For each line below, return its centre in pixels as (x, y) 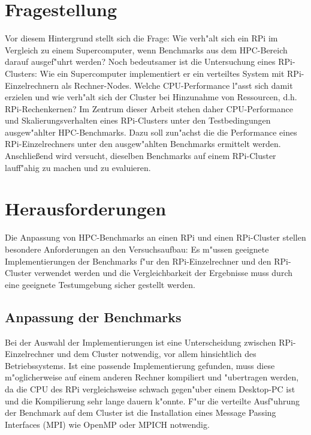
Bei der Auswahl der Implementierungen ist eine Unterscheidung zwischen (141, 342)
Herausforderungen (86, 208)
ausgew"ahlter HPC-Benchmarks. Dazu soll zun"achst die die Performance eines (151, 132)
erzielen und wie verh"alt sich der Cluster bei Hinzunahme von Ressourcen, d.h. (151, 97)
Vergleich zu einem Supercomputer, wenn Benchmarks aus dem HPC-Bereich (146, 49)
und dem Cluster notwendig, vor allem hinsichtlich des (156, 354)
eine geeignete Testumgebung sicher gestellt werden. (100, 284)
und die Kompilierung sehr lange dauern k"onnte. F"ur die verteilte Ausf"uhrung (152, 400)
